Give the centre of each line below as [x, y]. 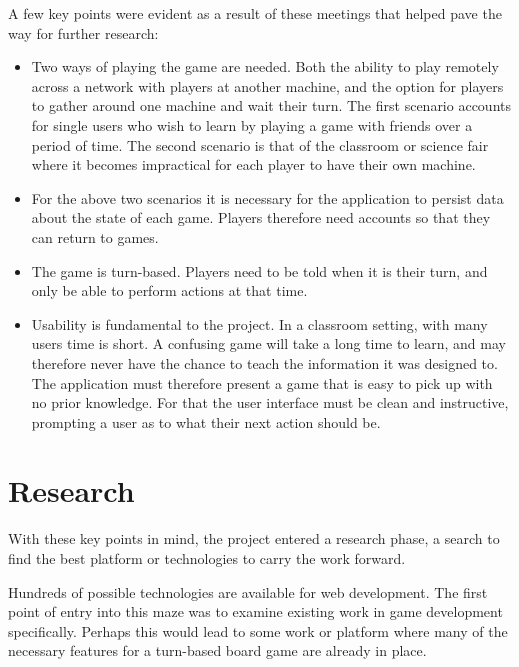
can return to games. [95, 236]
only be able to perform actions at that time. [169, 290]
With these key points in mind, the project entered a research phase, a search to [254, 538]
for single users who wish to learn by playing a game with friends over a [252, 124]
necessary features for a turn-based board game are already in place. [217, 650]
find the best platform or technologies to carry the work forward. [207, 558]
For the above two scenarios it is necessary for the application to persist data [267, 197]
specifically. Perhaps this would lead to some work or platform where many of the [258, 630]
